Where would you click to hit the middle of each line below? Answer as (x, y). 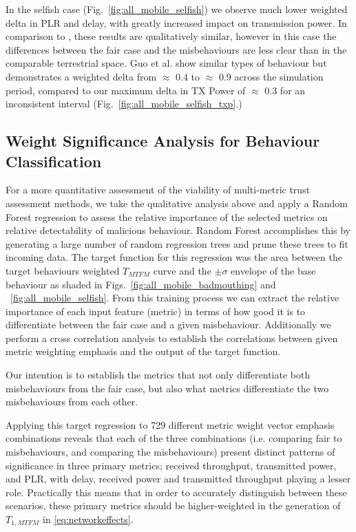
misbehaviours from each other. (72, 402)
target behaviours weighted (63, 270)
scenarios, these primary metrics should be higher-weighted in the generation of (173, 506)
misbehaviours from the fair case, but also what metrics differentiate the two (167, 388)
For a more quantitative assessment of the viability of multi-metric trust (158, 190)
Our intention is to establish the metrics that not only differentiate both (158, 375)
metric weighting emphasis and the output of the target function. (143, 351)
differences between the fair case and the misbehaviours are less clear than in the (176, 49)
